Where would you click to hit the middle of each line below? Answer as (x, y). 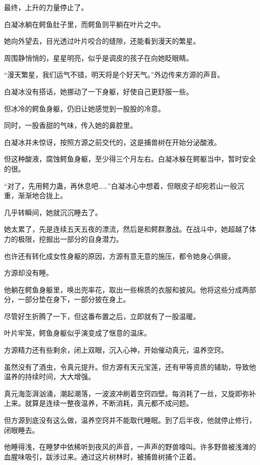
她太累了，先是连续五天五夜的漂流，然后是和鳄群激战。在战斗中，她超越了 (126, 229)
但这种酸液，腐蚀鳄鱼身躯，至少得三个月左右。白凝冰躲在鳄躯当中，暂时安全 (130, 159)
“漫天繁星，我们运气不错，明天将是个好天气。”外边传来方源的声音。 (114, 74)
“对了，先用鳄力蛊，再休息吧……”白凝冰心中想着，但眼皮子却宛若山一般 (120, 185)
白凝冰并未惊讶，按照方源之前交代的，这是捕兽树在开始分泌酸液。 (112, 142)
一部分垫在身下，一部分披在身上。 (74, 299)
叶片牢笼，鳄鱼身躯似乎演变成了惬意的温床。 (77, 333)
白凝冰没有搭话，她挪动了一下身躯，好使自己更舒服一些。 (98, 91)
